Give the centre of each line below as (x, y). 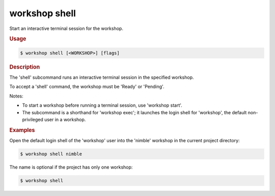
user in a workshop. (65, 120)
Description (25, 67)
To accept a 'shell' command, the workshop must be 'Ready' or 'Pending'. (87, 87)
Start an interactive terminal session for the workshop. (66, 28)
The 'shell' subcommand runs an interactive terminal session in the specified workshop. (102, 77)
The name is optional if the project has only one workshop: (71, 167)
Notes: (16, 96)
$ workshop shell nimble (51, 154)
